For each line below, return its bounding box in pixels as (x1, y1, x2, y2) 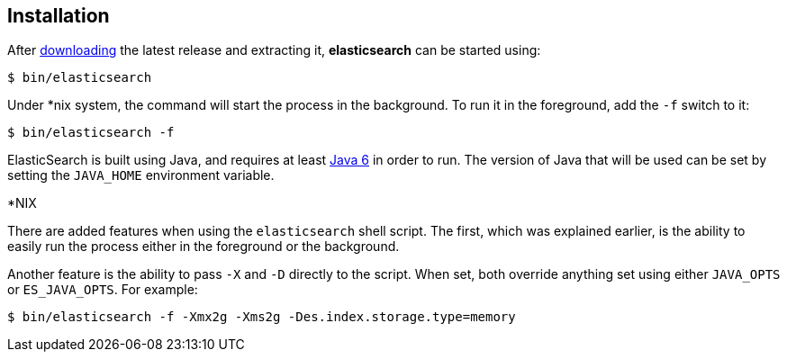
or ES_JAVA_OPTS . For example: (7, 282, 198, 298)
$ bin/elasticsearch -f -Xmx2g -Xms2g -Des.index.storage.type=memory (7, 310, 516, 325)
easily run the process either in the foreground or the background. (7, 238, 400, 255)
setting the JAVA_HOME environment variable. (7, 167, 275, 184)
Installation (7, 4, 110, 27)
